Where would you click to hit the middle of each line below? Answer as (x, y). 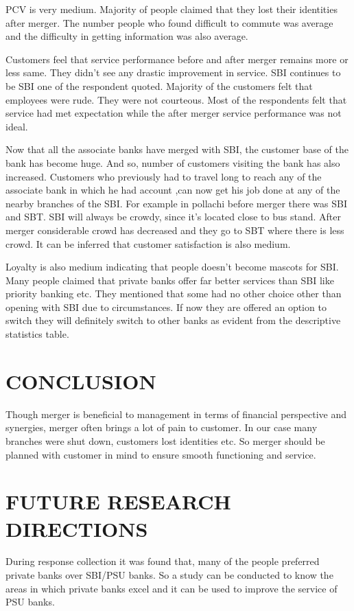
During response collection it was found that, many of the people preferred (163, 561)
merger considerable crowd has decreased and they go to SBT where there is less (175, 230)
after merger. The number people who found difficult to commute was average (169, 22)
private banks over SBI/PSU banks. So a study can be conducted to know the (169, 575)
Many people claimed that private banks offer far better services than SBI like (170, 280)
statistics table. (37, 334)
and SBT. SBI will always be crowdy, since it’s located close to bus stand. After (173, 217)
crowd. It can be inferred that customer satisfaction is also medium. (148, 243)
